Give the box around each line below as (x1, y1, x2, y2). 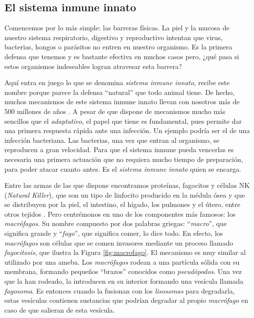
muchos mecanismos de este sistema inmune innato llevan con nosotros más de (4, 96, 240, 107)
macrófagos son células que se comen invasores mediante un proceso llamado (4, 237, 233, 248)
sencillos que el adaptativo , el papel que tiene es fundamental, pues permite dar (4, 115, 242, 126)
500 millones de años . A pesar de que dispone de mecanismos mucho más (4, 106, 226, 116)
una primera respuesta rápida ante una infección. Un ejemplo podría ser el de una (4, 125, 250, 136)
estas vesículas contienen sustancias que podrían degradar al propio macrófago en (4, 295, 248, 305)
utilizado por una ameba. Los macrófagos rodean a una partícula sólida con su (4, 256, 240, 267)
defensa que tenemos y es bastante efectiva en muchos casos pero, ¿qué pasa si (4, 51, 239, 61)
